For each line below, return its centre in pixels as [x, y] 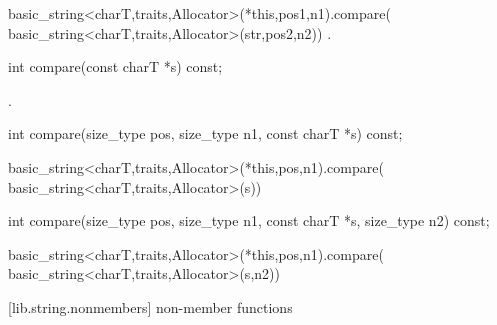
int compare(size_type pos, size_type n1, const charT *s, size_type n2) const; [249, 220]
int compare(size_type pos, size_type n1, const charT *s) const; [205, 133]
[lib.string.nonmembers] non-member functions [150, 306]
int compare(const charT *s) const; [115, 66]
